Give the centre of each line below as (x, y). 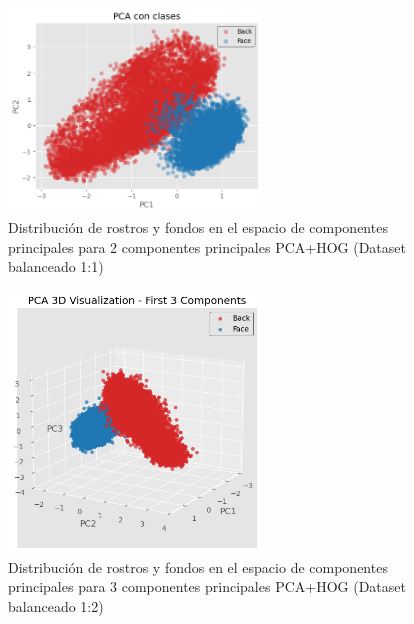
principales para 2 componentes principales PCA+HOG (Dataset (207, 246)
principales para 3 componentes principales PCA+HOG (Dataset (207, 586)
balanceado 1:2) (56, 605)
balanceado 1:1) (56, 266)
